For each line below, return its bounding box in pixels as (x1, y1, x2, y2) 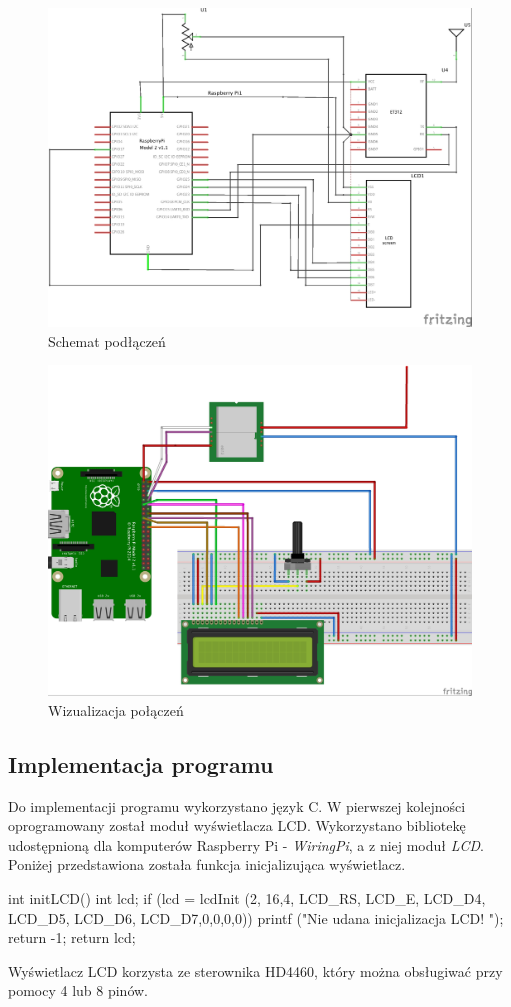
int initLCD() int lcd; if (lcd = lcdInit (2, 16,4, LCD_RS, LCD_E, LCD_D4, (8, 888, 486, 909)
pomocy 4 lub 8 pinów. (8, 980, 149, 1001)
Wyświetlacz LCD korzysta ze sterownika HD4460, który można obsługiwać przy (8, 960, 503, 981)
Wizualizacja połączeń (48, 699, 184, 720)
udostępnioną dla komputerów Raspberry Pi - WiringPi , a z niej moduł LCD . (8, 834, 484, 855)
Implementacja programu (8, 748, 274, 779)
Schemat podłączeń (48, 330, 166, 351)
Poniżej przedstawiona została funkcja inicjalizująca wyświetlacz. (8, 854, 406, 875)
